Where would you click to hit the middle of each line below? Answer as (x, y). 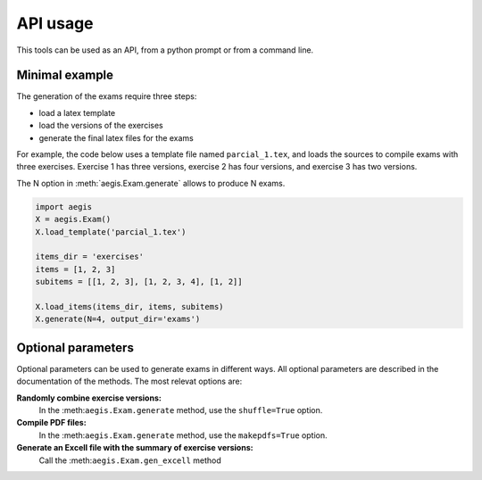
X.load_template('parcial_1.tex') (111, 232)
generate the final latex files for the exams (116, 137)
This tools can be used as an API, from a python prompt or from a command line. (165, 50)
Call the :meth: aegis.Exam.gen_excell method (130, 460)
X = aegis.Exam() (73, 219)
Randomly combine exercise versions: (89, 398)
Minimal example (65, 75)
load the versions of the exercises (101, 126)
